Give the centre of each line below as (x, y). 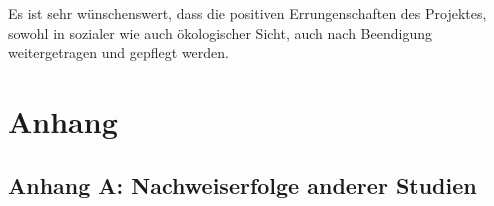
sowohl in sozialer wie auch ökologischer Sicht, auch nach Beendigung (220, 32)
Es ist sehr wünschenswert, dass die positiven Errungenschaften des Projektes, (247, 13)
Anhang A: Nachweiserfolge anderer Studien (242, 184)
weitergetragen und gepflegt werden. (119, 52)
